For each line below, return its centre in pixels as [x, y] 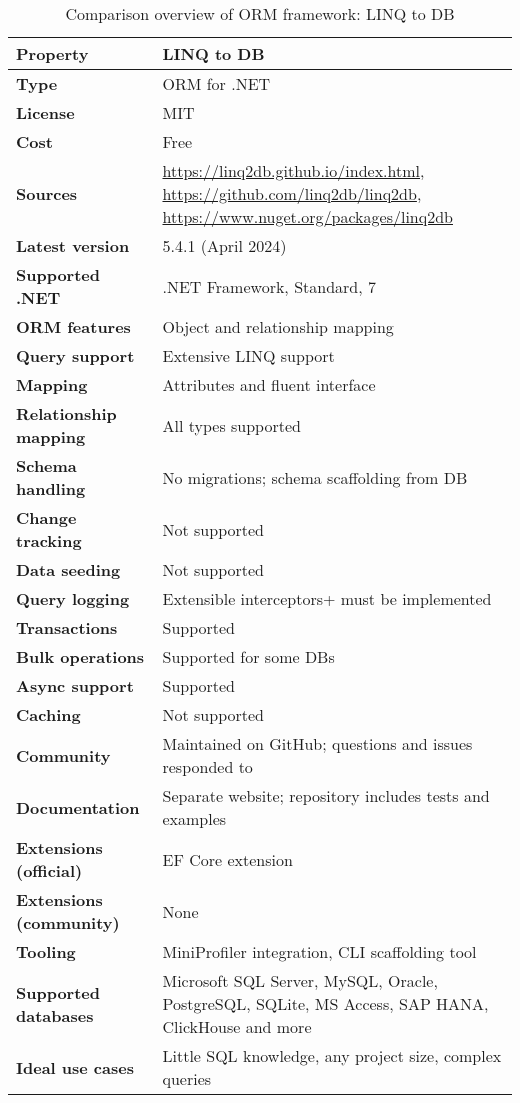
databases [55, 1015]
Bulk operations [80, 656]
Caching [48, 714]
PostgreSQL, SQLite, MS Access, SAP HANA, [325, 1003]
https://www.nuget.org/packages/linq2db [307, 216]
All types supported [231, 425]
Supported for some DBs [248, 656]
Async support [75, 685]
